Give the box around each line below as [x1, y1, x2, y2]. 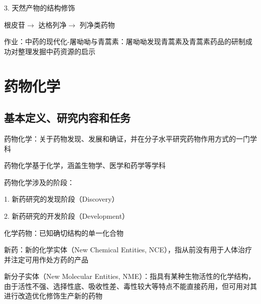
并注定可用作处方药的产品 [4, 254, 88, 264]
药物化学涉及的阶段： [4, 177, 74, 187]
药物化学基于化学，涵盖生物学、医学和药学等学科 [4, 160, 166, 171]
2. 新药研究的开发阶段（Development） [4, 210, 129, 221]
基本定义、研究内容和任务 [4, 110, 130, 125]
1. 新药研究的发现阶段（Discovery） [4, 194, 119, 204]
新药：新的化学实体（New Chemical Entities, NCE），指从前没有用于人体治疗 [4, 244, 252, 255]
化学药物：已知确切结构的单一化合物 [4, 227, 123, 238]
